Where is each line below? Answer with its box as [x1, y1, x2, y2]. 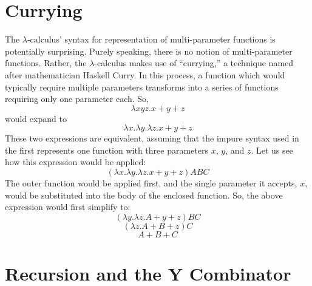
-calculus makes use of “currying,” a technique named [94, 56, 294, 69]
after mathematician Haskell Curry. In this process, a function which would [5, 68, 285, 81]
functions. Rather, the [5, 56, 87, 69]
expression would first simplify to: [5, 200, 131, 213]
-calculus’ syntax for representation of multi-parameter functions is [27, 33, 276, 46]
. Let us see [251, 143, 293, 156]
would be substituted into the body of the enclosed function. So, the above [5, 188, 283, 201]
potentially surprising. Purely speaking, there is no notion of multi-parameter [5, 44, 293, 57]
